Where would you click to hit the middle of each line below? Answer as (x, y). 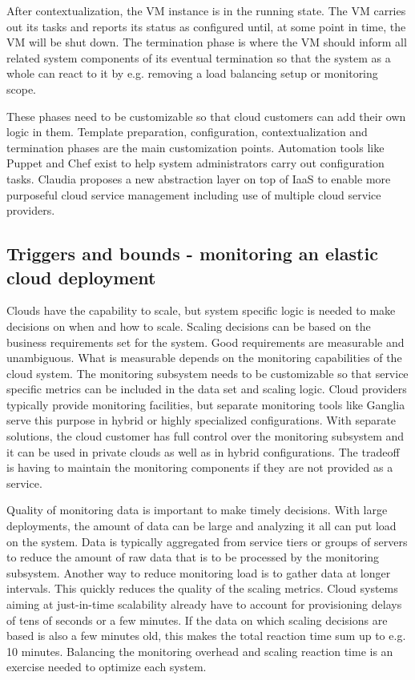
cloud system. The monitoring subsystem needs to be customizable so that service (207, 373)
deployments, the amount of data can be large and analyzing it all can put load (201, 526)
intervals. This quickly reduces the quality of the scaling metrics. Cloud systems (202, 588)
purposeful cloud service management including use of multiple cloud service (194, 194)
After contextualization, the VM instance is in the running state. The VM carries (206, 10)
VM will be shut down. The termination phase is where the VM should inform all (207, 42)
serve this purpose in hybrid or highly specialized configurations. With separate (201, 420)
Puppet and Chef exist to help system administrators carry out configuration (195, 163)
